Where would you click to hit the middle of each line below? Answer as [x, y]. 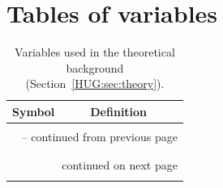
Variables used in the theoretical [95, 52]
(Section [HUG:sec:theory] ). [95, 84]
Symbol [34, 111]
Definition [119, 111]
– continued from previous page [99, 136]
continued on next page [120, 165]
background [95, 67]
